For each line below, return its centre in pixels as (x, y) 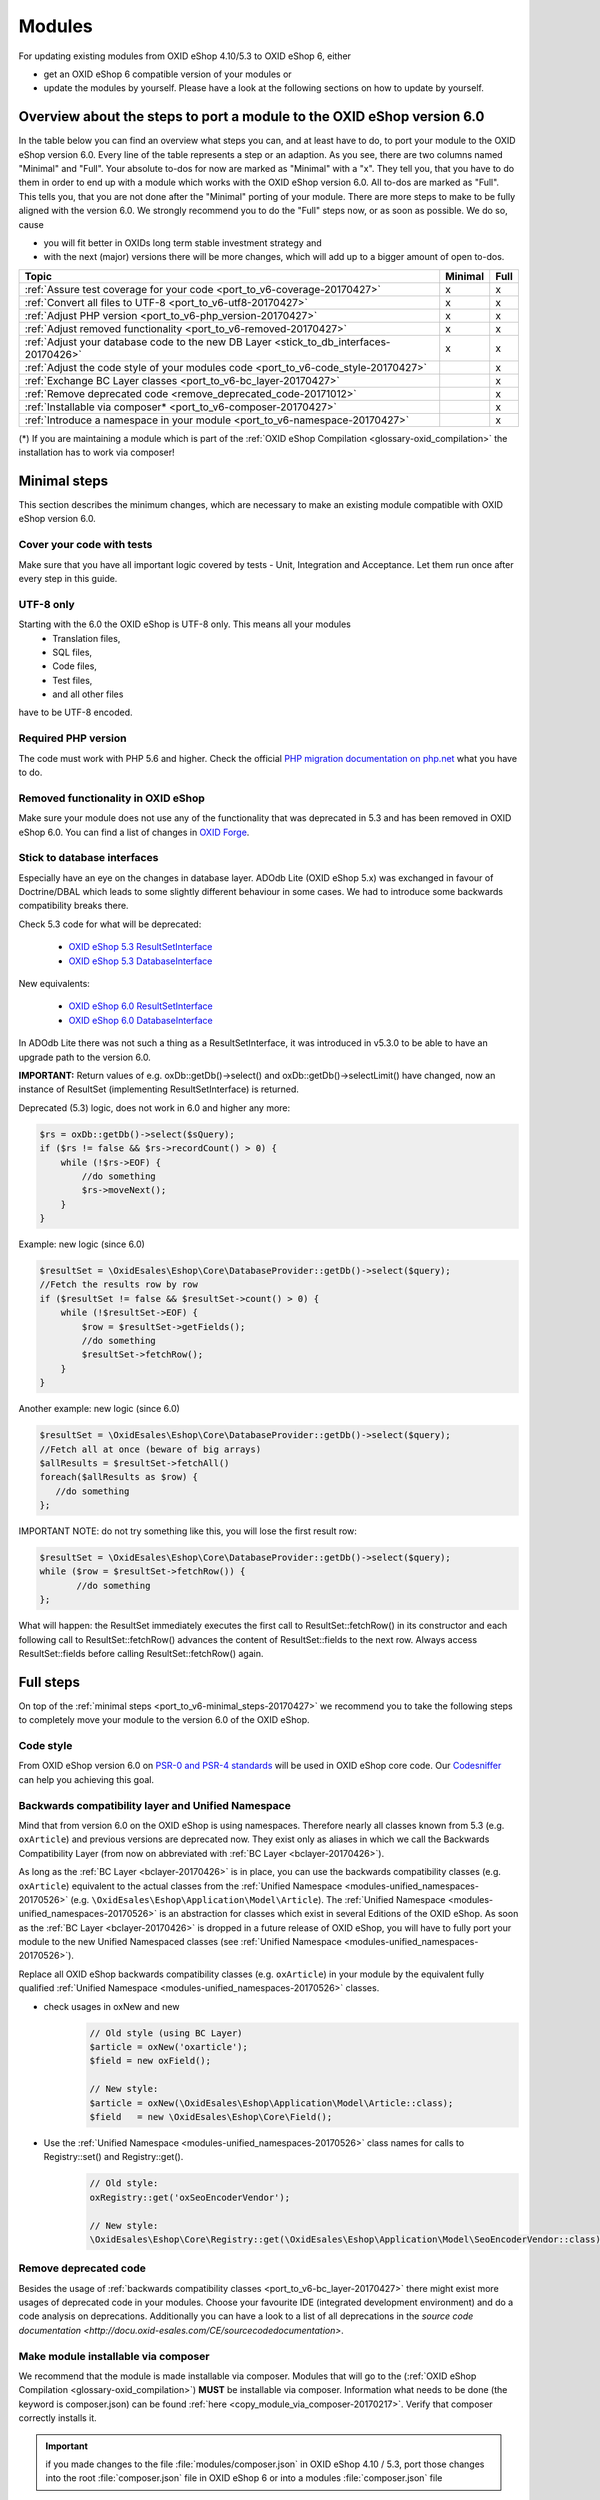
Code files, (74, 666)
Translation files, (86, 638)
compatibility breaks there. (73, 906)
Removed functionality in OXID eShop (111, 798)
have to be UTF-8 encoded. (75, 712)
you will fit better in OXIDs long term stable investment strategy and (182, 242)
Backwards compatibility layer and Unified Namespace (155, 1805)
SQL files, (72, 652)
